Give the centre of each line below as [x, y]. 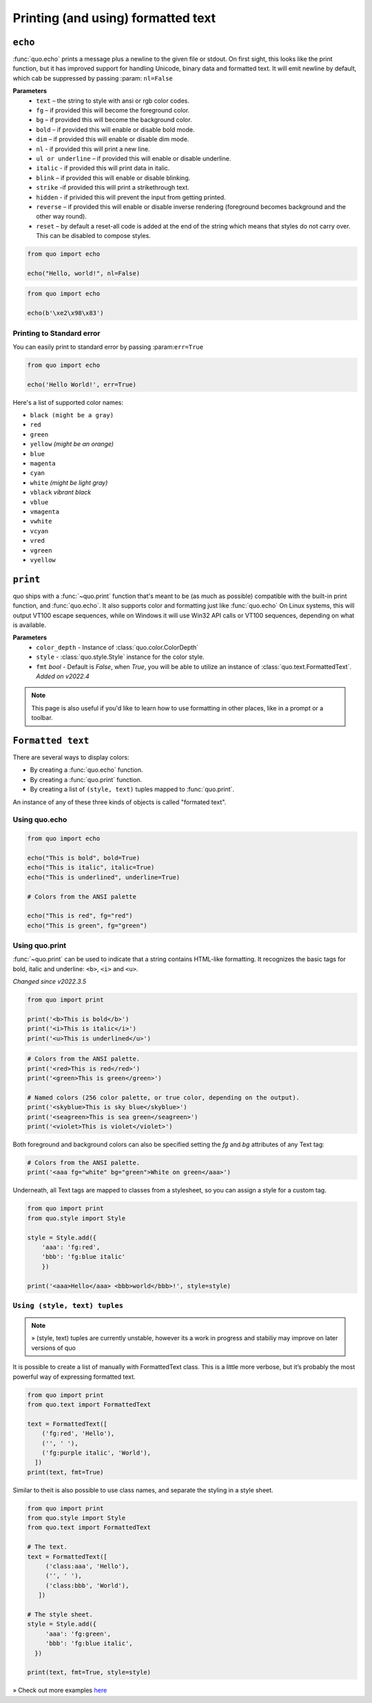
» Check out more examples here [60, 1691]
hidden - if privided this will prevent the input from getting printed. [131, 197]
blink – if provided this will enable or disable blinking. [113, 178]
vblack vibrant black [61, 492]
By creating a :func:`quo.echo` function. [87, 770]
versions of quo [53, 1348]
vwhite [41, 521]
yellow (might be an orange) [72, 444]
